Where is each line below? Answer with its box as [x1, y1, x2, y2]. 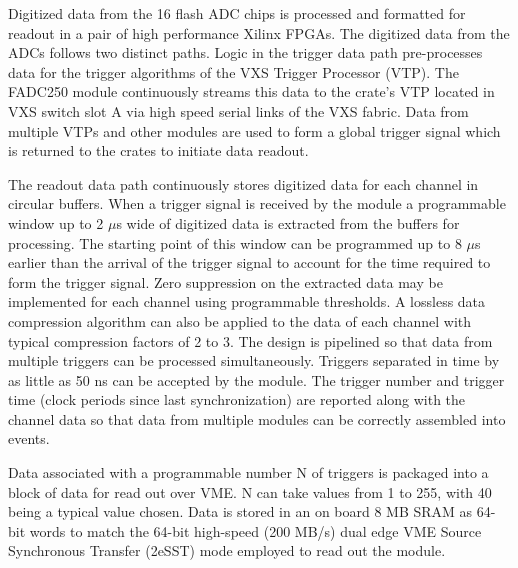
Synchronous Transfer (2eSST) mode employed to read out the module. [8, 540, 446, 561]
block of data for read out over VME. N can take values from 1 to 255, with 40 [8, 481, 492, 502]
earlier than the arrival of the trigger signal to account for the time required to [8, 252, 491, 273]
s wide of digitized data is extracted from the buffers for [116, 212, 460, 233]
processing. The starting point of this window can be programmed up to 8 [8, 232, 462, 253]
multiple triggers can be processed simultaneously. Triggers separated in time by [8, 350, 500, 371]
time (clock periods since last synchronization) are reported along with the [8, 389, 466, 410]
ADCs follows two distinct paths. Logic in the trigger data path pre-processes [8, 42, 483, 63]
